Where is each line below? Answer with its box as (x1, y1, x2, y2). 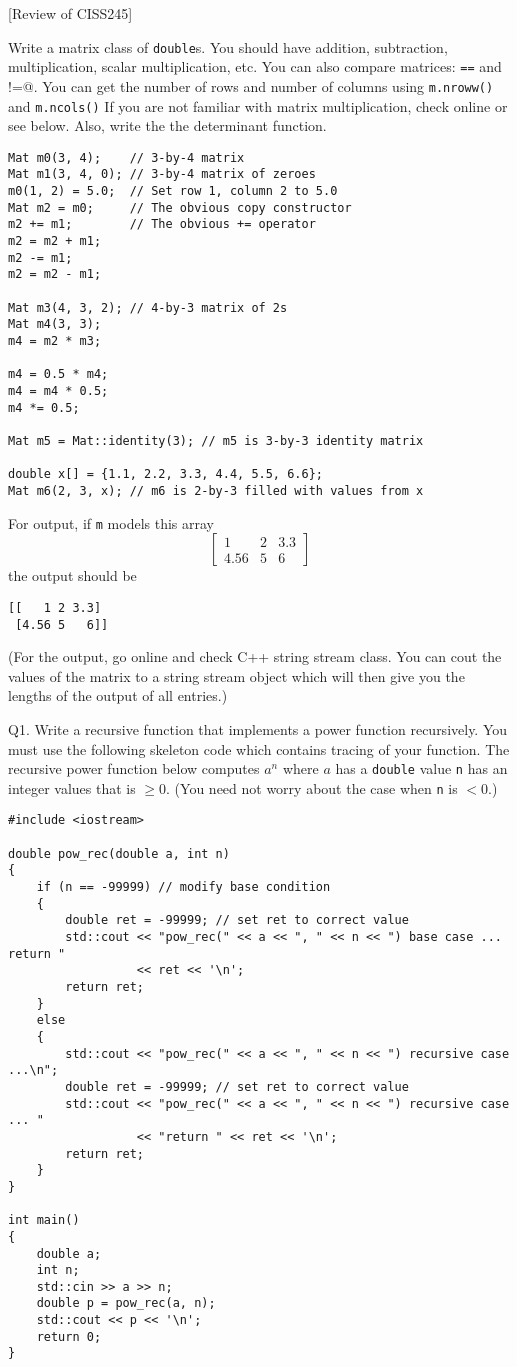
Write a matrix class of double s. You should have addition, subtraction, (8, 36, 448, 57)
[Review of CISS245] (8, 3, 133, 23)
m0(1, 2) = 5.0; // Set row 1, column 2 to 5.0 (8, 184, 338, 199)
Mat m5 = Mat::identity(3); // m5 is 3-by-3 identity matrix (8, 433, 424, 448)
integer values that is (8, 777, 136, 798)
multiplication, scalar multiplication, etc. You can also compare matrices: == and (8, 56, 502, 77)
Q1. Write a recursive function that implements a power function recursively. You (8, 718, 508, 739)
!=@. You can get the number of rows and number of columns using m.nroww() (8, 75, 494, 96)
